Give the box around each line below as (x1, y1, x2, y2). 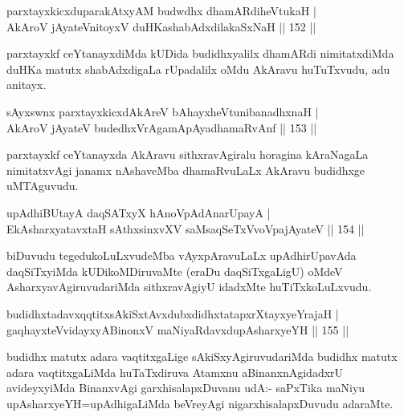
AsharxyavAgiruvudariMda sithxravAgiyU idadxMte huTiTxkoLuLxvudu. (6, 278, 372, 295)
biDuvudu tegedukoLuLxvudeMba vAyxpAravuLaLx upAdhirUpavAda (6, 247, 357, 264)
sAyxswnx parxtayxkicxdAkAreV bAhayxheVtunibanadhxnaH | (6, 103, 319, 119)
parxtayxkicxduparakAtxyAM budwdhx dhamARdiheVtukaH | (6, 2, 316, 18)
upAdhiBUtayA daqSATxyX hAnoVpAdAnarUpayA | (6, 204, 271, 221)
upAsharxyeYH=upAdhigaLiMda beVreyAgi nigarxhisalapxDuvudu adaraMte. (6, 395, 394, 411)
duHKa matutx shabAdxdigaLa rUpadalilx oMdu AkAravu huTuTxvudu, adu (6, 60, 390, 77)
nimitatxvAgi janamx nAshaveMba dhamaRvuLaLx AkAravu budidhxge (6, 161, 365, 178)
